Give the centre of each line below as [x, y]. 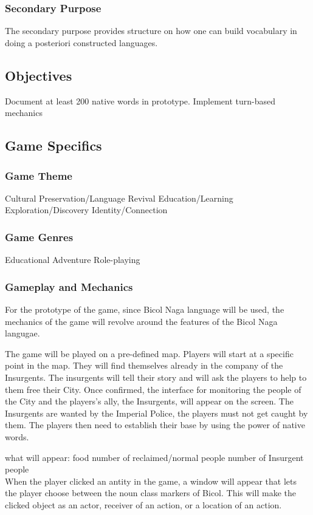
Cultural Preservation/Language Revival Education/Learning [119, 198]
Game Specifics [53, 145]
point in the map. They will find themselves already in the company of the [144, 365]
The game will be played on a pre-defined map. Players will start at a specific [149, 353]
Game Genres [39, 237]
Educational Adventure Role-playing [73, 260]
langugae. [22, 333]
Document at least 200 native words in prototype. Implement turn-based [140, 101]
